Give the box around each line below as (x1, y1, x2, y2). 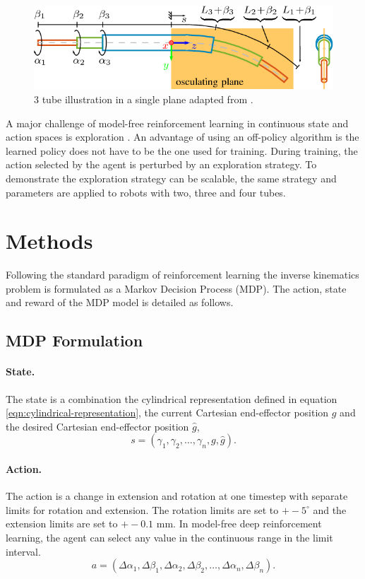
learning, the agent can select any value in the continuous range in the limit (6, 530, 333, 544)
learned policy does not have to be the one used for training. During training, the (6, 143, 358, 158)
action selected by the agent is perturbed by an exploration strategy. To (6, 157, 317, 172)
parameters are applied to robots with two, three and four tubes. (6, 185, 286, 199)
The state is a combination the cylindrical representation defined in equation (6, 391, 337, 406)
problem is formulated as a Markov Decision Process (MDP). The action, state (6, 281, 347, 296)
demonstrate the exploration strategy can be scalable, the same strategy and (6, 170, 337, 185)
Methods (6, 226, 93, 255)
